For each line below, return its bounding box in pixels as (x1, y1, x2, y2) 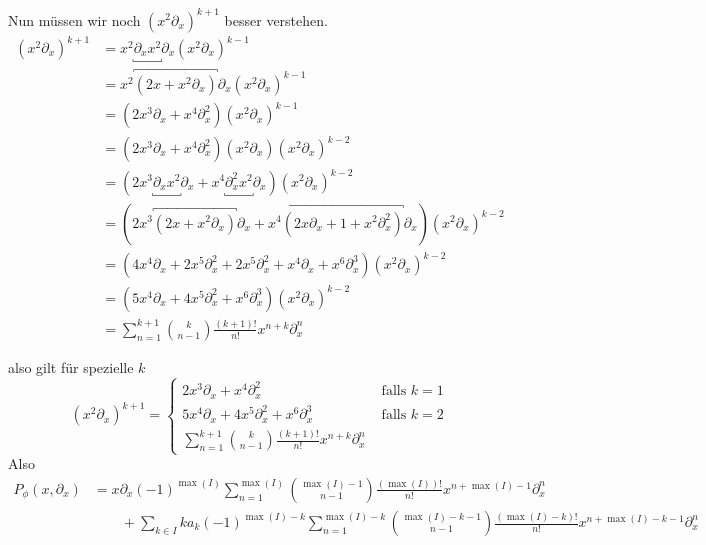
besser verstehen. (224, 9, 328, 30)
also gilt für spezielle (8, 356, 134, 377)
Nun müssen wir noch (8, 9, 141, 30)
